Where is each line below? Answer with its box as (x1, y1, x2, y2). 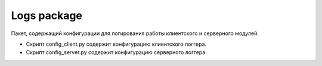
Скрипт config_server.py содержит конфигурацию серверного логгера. (26, 49, 207, 56)
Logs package (11, 9, 83, 22)
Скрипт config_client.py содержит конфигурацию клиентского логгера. (26, 40, 207, 48)
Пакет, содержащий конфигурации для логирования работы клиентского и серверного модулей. (11, 30, 259, 37)
